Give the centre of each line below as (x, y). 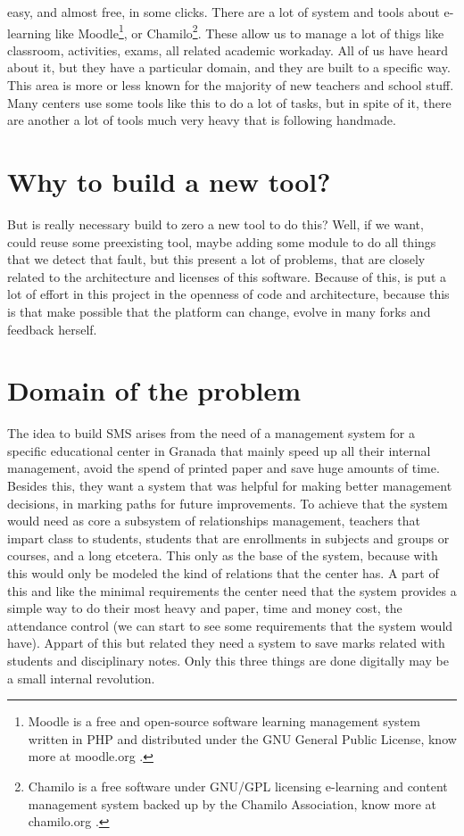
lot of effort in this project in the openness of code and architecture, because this (228, 294)
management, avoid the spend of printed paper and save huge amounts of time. (224, 468)
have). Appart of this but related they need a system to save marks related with (226, 643)
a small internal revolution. (81, 678)
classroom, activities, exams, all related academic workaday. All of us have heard (228, 50)
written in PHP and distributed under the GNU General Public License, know (242, 738)
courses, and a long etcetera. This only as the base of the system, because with (223, 555)
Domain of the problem (154, 390)
